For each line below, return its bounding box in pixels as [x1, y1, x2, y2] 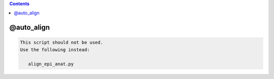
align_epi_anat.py [28, 61, 74, 67]
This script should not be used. [20, 39, 104, 46]
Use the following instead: [20, 47, 90, 53]
